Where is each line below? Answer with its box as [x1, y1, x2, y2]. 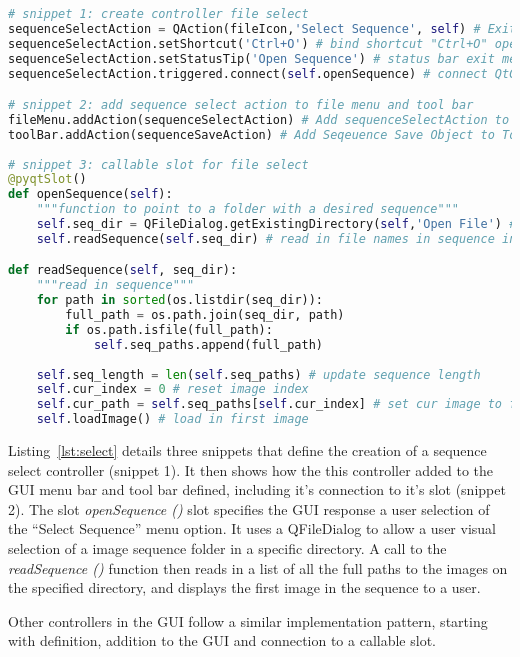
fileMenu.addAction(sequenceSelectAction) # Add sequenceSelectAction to [8, 112, 510, 127]
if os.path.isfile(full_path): [65, 322, 273, 337]
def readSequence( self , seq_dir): [8, 263, 238, 278]
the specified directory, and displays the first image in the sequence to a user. [8, 577, 481, 598]
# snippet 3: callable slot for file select [8, 157, 309, 172]
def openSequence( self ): [8, 187, 173, 202]
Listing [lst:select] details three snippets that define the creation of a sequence [8, 440, 487, 461]
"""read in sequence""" [36, 278, 195, 293]
